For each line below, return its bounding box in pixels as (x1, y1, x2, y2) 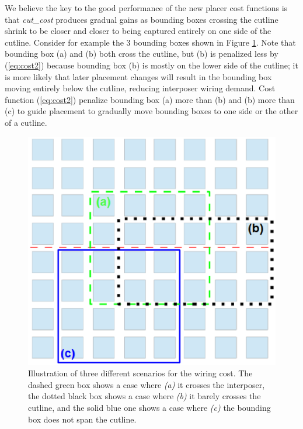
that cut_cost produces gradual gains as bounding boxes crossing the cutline (5, 13, 278, 25)
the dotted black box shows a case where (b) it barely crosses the (28, 390, 261, 402)
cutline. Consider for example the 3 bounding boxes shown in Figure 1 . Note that (5, 36, 296, 48)
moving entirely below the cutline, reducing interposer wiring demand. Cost (5, 82, 276, 94)
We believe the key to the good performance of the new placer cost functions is (5, 2, 288, 13)
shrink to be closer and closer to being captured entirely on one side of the (5, 25, 271, 37)
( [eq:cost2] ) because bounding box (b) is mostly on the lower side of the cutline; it (5, 59, 298, 71)
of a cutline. (5, 116, 47, 128)
